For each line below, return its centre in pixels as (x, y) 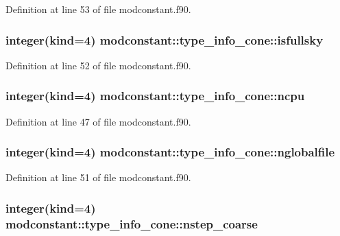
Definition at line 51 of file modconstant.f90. (98, 177)
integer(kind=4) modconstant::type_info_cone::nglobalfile (170, 152)
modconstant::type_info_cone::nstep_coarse (132, 223)
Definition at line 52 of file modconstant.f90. (98, 65)
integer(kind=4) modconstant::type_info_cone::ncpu (155, 96)
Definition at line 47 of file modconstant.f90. (98, 121)
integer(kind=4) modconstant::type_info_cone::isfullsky (165, 39)
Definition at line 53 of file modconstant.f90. (98, 9)
